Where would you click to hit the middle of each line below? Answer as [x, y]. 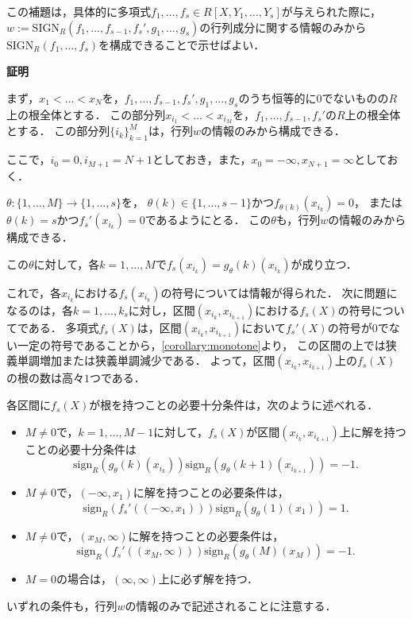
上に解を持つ [373, 431]
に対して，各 [67, 263]
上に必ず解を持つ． [208, 579]
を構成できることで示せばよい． [182, 44]
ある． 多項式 [64, 327]
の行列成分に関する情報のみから [283, 27]
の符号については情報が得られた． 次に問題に [279, 292]
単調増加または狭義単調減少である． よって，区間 [146, 360]
